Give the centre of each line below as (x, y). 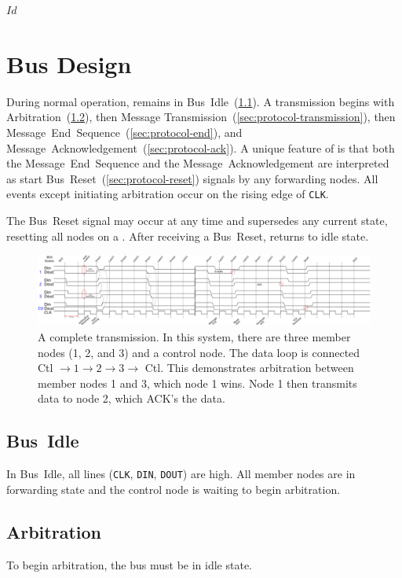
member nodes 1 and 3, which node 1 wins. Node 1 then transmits (197, 383)
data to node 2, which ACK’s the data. (132, 398)
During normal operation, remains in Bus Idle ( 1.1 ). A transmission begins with (201, 101)
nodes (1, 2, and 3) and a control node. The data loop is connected (199, 352)
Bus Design (69, 63)
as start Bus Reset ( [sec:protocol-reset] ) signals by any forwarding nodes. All (192, 178)
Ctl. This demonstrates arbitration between (249, 368)
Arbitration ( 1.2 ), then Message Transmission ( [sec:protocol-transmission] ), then (201, 117)
